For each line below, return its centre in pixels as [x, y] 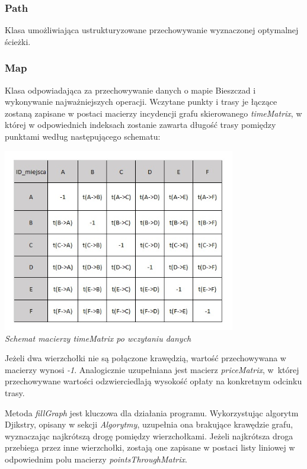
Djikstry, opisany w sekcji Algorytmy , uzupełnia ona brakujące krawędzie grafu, [149, 424]
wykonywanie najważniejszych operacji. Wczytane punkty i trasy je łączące [141, 102]
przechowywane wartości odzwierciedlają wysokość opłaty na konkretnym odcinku [153, 381]
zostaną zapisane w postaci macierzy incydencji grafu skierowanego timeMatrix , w [153, 113]
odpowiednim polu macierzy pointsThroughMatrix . [96, 459]
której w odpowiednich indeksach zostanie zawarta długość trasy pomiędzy [140, 125]
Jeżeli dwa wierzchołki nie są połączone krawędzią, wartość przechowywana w [145, 358]
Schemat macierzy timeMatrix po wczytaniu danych [98, 338]
